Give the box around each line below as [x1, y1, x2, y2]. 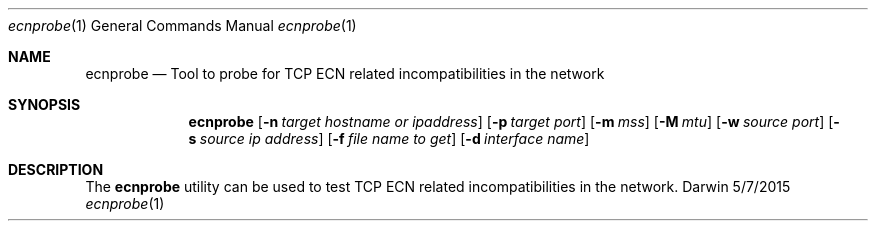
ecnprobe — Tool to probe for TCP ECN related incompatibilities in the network [85, 65, 605, 82]
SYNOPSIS [8, 96, 81, 113]
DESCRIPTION [8, 161, 104, 178]
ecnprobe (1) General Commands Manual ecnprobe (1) [8, 17, 357, 34]
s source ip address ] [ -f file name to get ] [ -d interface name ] [188, 130, 590, 147]
